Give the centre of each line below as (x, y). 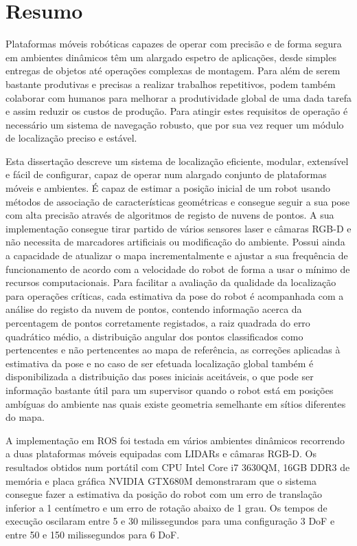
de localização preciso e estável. (71, 138)
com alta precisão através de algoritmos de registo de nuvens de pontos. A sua (170, 215)
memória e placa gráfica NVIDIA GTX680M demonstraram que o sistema (161, 480)
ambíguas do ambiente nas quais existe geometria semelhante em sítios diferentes (176, 403)
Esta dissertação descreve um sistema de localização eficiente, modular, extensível (177, 161)
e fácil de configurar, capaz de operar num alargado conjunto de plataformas (166, 174)
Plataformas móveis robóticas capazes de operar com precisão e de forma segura (174, 44)
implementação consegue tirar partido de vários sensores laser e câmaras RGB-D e (178, 228)
